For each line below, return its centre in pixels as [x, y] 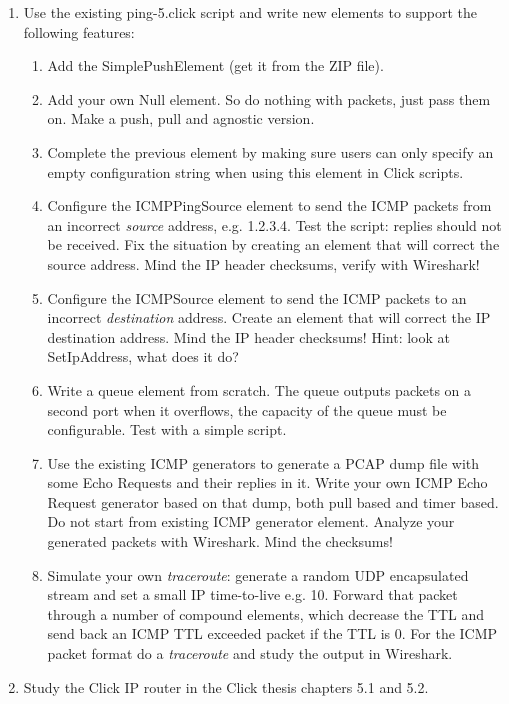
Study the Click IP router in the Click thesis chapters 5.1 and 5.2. [226, 686]
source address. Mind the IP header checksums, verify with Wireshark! [263, 263]
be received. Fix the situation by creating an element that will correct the [273, 244]
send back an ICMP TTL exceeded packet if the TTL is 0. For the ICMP [272, 633]
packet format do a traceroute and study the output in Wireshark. [250, 653]
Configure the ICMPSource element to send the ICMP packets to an [257, 297]
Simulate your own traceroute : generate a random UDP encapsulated [258, 574]
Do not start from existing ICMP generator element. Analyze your [251, 521]
